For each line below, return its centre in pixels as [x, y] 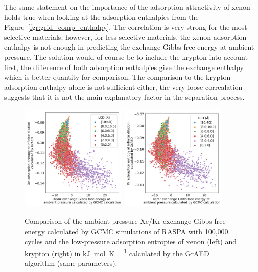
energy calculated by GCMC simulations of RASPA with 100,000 [126, 231]
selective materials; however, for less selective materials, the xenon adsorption [125, 37]
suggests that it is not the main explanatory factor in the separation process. [124, 97]
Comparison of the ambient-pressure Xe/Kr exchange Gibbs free [125, 221]
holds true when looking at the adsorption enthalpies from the [101, 17]
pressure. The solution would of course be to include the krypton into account [126, 56]
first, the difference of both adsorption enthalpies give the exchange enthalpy [124, 67]
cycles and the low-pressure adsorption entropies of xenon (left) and [131, 241]
